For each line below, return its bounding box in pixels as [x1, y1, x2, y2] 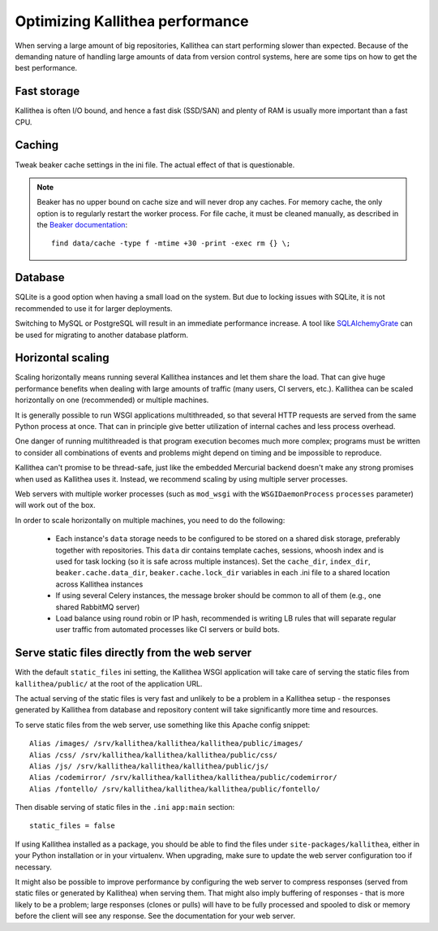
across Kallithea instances [55, 579, 144, 589]
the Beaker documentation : [36, 220, 128, 230]
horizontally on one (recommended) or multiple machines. [15, 395, 209, 405]
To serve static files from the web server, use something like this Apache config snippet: [15, 720, 311, 730]
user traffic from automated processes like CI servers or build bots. [55, 625, 280, 634]
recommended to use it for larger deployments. [15, 303, 174, 313]
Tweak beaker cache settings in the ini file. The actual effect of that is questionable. [15, 159, 295, 170]
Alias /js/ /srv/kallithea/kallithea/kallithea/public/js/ [29, 761, 269, 771]
